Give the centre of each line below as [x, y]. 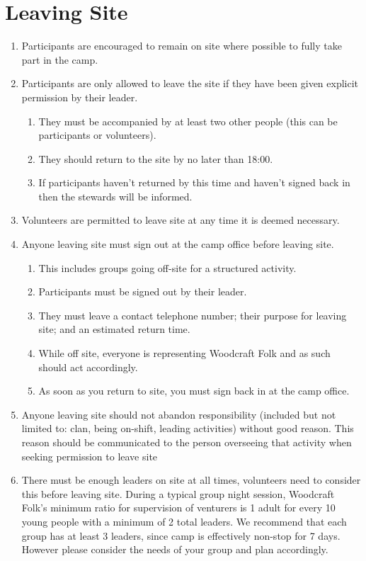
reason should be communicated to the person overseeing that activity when [187, 442]
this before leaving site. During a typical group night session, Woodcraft [178, 493]
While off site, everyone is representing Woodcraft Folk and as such [184, 353]
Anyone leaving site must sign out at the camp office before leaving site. [178, 244]
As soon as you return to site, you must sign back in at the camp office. [194, 391]
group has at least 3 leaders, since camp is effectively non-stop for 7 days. [181, 535]
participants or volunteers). [97, 135]
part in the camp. [60, 59]
